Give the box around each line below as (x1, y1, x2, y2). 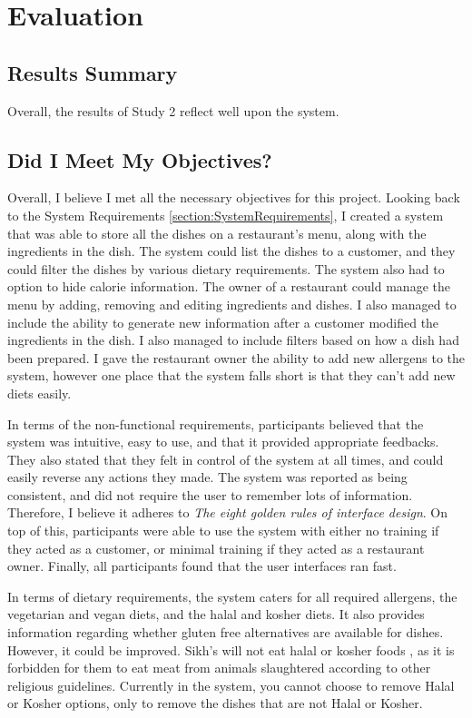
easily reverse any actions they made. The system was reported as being (7, 467, 408, 487)
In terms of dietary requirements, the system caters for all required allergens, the (7, 586, 457, 605)
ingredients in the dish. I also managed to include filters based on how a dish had (7, 330, 459, 349)
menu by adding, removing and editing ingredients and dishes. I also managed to (7, 294, 457, 313)
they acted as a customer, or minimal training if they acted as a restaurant (7, 538, 425, 557)
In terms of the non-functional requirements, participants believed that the (7, 414, 424, 433)
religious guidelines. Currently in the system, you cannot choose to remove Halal (7, 675, 455, 694)
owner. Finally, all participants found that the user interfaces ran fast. (7, 556, 397, 575)
